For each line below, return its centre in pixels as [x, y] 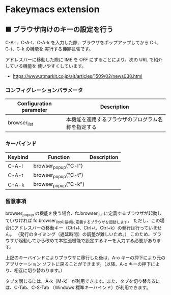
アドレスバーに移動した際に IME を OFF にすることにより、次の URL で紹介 [84, 60]
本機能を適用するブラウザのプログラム [112, 119]
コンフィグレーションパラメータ [44, 90]
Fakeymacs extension [53, 9]
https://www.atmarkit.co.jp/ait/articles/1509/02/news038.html [77, 76]
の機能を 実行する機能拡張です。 [59, 49]
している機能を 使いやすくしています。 [46, 66]
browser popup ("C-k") [59, 185]
